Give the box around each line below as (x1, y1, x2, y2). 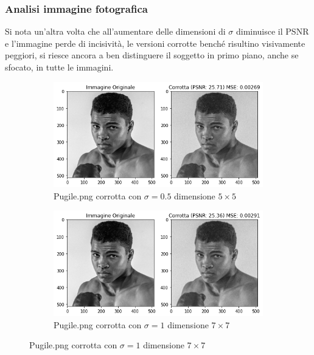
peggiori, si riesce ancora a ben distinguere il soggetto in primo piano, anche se (5, 49, 299, 61)
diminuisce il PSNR (235, 25, 309, 38)
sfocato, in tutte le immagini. (5, 61, 114, 73)
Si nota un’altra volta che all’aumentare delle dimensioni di (5, 25, 226, 38)
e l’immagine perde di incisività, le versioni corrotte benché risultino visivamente (5, 36, 305, 49)
